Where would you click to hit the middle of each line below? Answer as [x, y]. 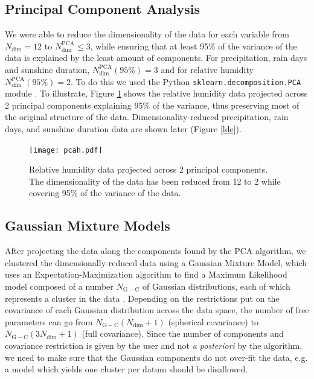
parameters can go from [49, 321]
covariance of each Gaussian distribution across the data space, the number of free [157, 310]
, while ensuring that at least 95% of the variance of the [194, 46]
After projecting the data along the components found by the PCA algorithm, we [155, 251]
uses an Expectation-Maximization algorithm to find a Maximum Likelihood [146, 274]
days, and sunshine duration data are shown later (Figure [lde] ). [123, 129]
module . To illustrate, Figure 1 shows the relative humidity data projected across [156, 93]
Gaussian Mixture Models [88, 225]
